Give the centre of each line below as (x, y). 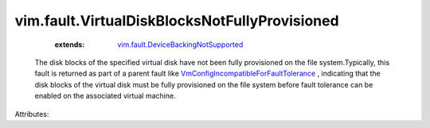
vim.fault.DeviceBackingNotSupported (180, 45)
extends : (70, 45)
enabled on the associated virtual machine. (105, 96)
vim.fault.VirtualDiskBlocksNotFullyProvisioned (177, 21)
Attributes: (32, 114)
